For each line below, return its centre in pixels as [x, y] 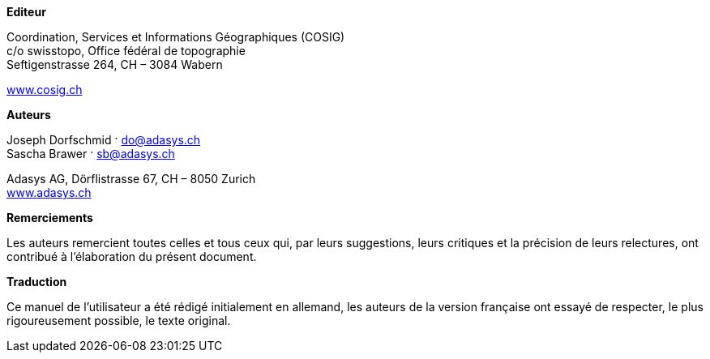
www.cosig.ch [45, 90]
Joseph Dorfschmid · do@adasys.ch [104, 140]
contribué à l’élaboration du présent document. [132, 256]
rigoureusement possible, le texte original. [119, 321]
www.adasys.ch [49, 192]
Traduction [37, 282]
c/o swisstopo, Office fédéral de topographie [126, 51]
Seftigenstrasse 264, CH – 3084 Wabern [115, 64]
